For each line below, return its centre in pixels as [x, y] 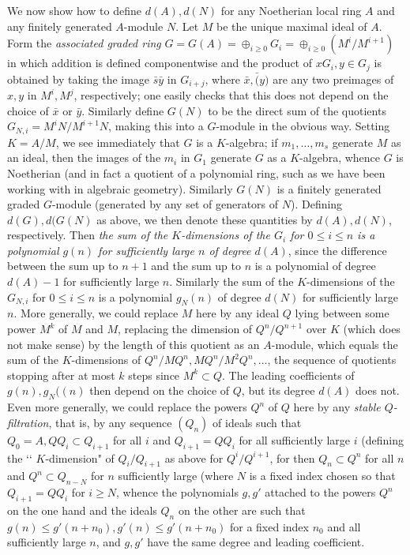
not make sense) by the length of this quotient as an [134, 344]
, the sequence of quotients [332, 360]
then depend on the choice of [160, 390]
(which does [372, 329]
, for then [292, 457]
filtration [28, 422]
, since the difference [337, 250]
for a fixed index [269, 526]
